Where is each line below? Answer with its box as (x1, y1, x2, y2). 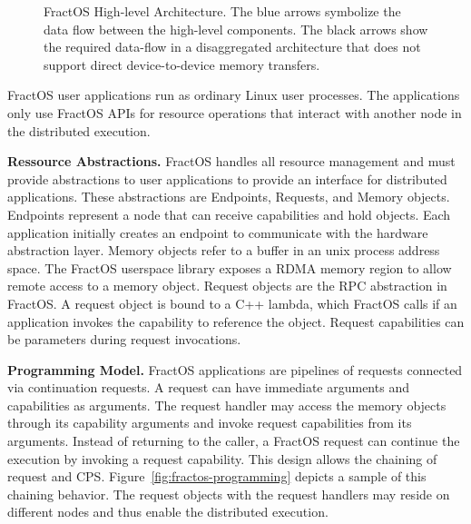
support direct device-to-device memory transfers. (44, 54, 320, 74)
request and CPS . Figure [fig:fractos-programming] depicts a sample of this (7, 467, 427, 486)
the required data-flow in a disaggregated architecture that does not (44, 37, 421, 56)
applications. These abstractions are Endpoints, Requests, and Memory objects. (7, 187, 450, 206)
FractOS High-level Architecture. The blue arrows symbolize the (44, 2, 401, 20)
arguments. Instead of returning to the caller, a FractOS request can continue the (7, 431, 460, 450)
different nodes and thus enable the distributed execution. (7, 502, 329, 521)
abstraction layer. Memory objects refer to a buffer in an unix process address (7, 241, 440, 260)
